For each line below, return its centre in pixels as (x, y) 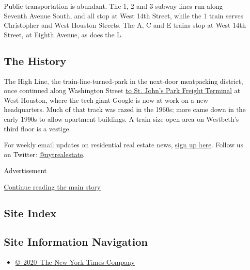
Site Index (30, 213)
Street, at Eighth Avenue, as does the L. (63, 34)
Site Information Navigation (76, 241)
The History (35, 60)
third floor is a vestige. (38, 128)
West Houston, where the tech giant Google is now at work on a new (106, 100)
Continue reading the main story (52, 186)
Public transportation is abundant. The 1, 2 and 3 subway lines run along (113, 6)
